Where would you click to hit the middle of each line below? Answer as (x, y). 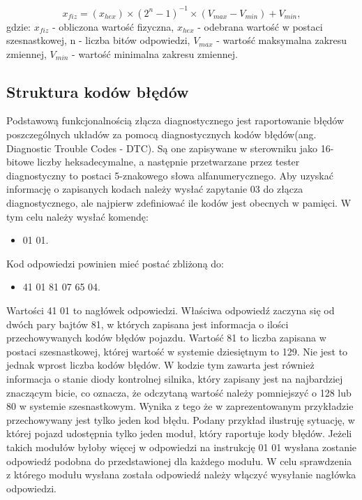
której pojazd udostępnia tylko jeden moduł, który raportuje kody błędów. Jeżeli (179, 433)
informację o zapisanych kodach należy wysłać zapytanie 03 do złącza (155, 189)
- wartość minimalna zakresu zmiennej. (155, 53)
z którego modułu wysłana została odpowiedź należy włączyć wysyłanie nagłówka (181, 475)
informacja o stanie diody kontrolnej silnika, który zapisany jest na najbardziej (175, 378)
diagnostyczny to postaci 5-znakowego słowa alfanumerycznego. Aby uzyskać (170, 175)
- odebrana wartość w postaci (260, 26)
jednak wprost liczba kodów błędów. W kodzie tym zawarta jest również (160, 365)
